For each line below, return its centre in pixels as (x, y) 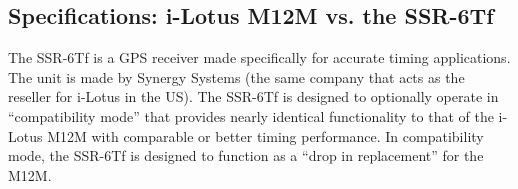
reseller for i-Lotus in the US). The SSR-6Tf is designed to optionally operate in (253, 96)
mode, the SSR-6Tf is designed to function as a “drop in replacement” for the (246, 155)
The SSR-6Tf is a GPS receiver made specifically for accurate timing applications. (259, 57)
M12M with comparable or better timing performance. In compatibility (265, 135)
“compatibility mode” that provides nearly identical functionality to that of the (251, 115)
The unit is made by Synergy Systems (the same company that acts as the (236, 76)
